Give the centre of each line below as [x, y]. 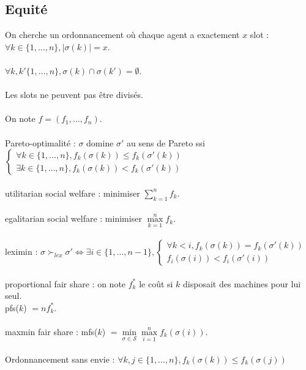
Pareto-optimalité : [40, 142]
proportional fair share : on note [65, 283]
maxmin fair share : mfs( [51, 331]
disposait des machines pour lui [242, 283]
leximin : [21, 251]
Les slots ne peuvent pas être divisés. [74, 95]
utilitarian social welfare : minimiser [73, 193]
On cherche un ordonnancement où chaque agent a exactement [122, 35]
